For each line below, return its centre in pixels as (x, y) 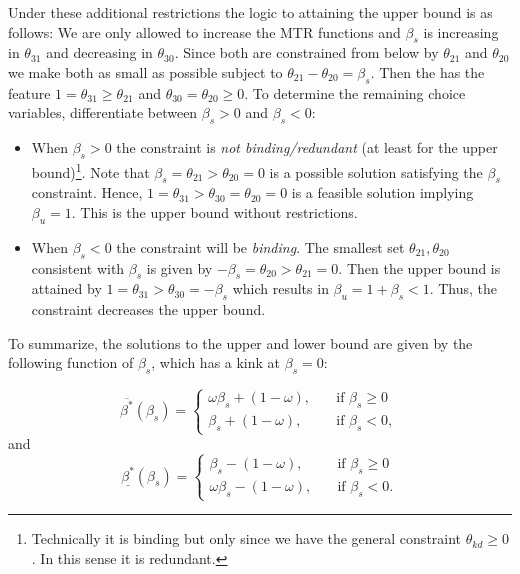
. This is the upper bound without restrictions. (214, 212)
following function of (71, 362)
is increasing (461, 31)
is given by (179, 267)
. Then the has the (427, 71)
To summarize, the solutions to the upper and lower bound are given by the (240, 342)
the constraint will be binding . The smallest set (260, 246)
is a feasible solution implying (382, 192)
